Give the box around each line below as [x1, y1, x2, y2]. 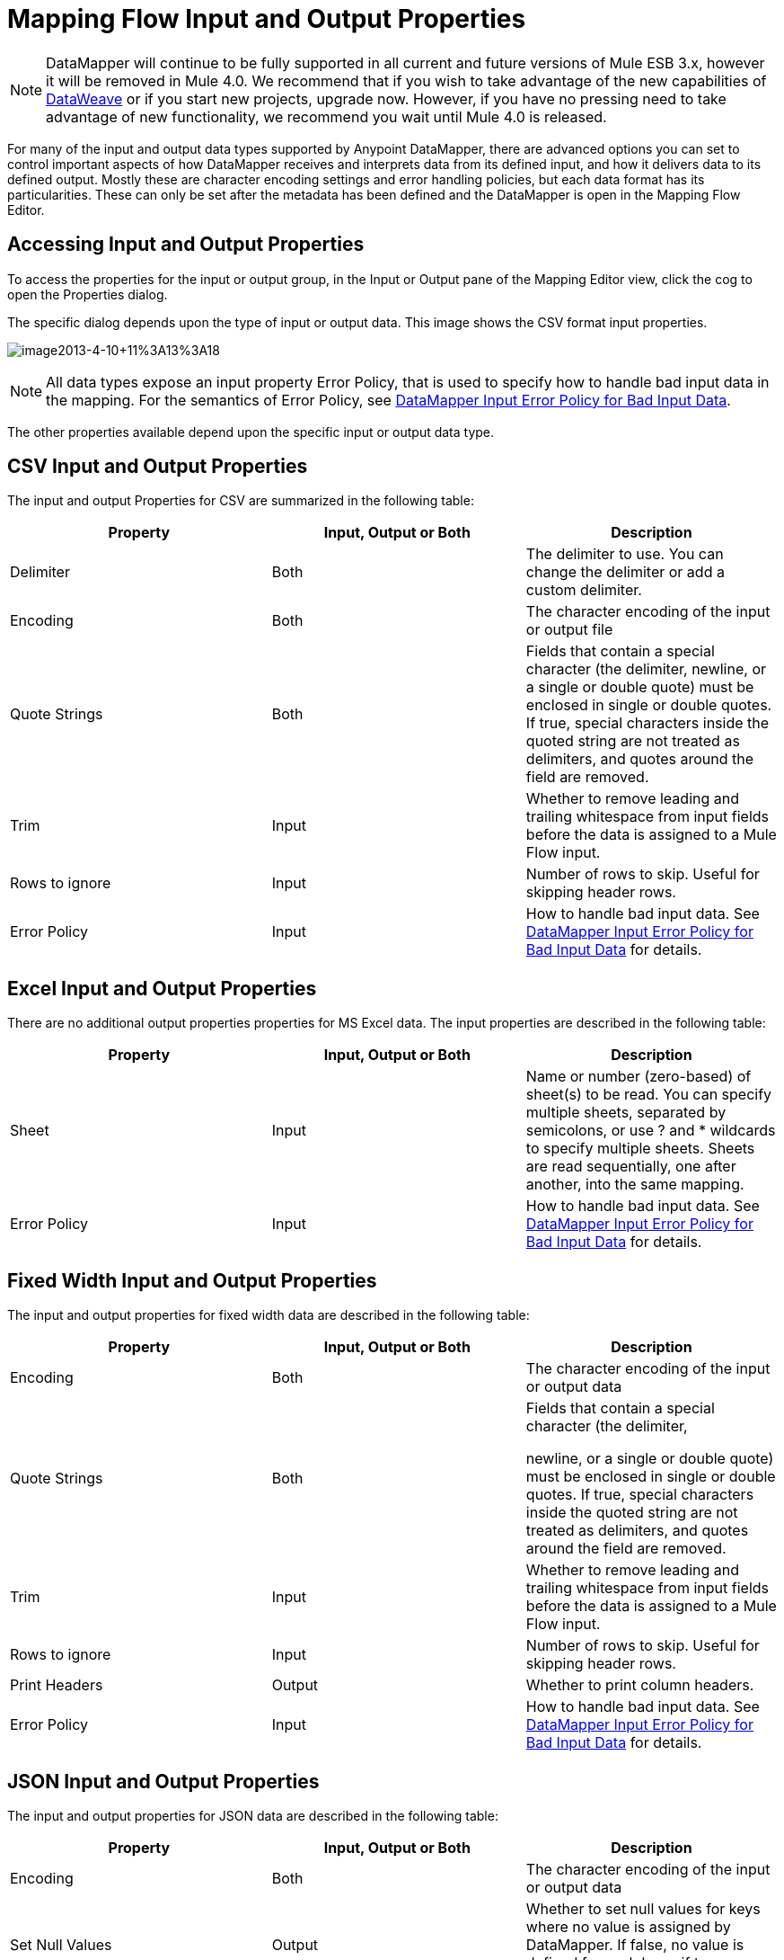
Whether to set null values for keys [525, 1899, 761, 1918]
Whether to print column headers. [525, 1676, 754, 1695]
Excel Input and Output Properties [7, 976, 317, 1000]
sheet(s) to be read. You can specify [525, 1085, 772, 1104]
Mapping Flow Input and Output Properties [7, 4, 526, 34]
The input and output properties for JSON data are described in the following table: [7, 1807, 498, 1823]
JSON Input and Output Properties [7, 1769, 320, 1793]
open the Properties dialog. [7, 286, 168, 302]
